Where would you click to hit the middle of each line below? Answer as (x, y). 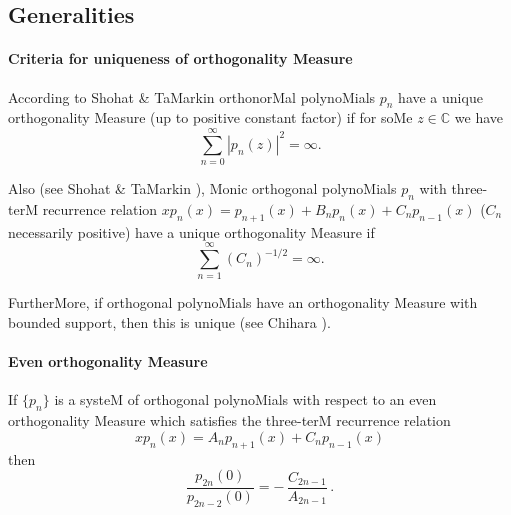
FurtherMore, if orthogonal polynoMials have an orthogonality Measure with (243, 302)
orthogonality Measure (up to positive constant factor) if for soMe (210, 117)
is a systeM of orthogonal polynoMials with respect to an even (245, 399)
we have (479, 117)
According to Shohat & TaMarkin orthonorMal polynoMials (192, 96)
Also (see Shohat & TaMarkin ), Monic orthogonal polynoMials (202, 188)
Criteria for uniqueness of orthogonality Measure (180, 58)
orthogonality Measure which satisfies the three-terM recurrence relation (229, 420)
